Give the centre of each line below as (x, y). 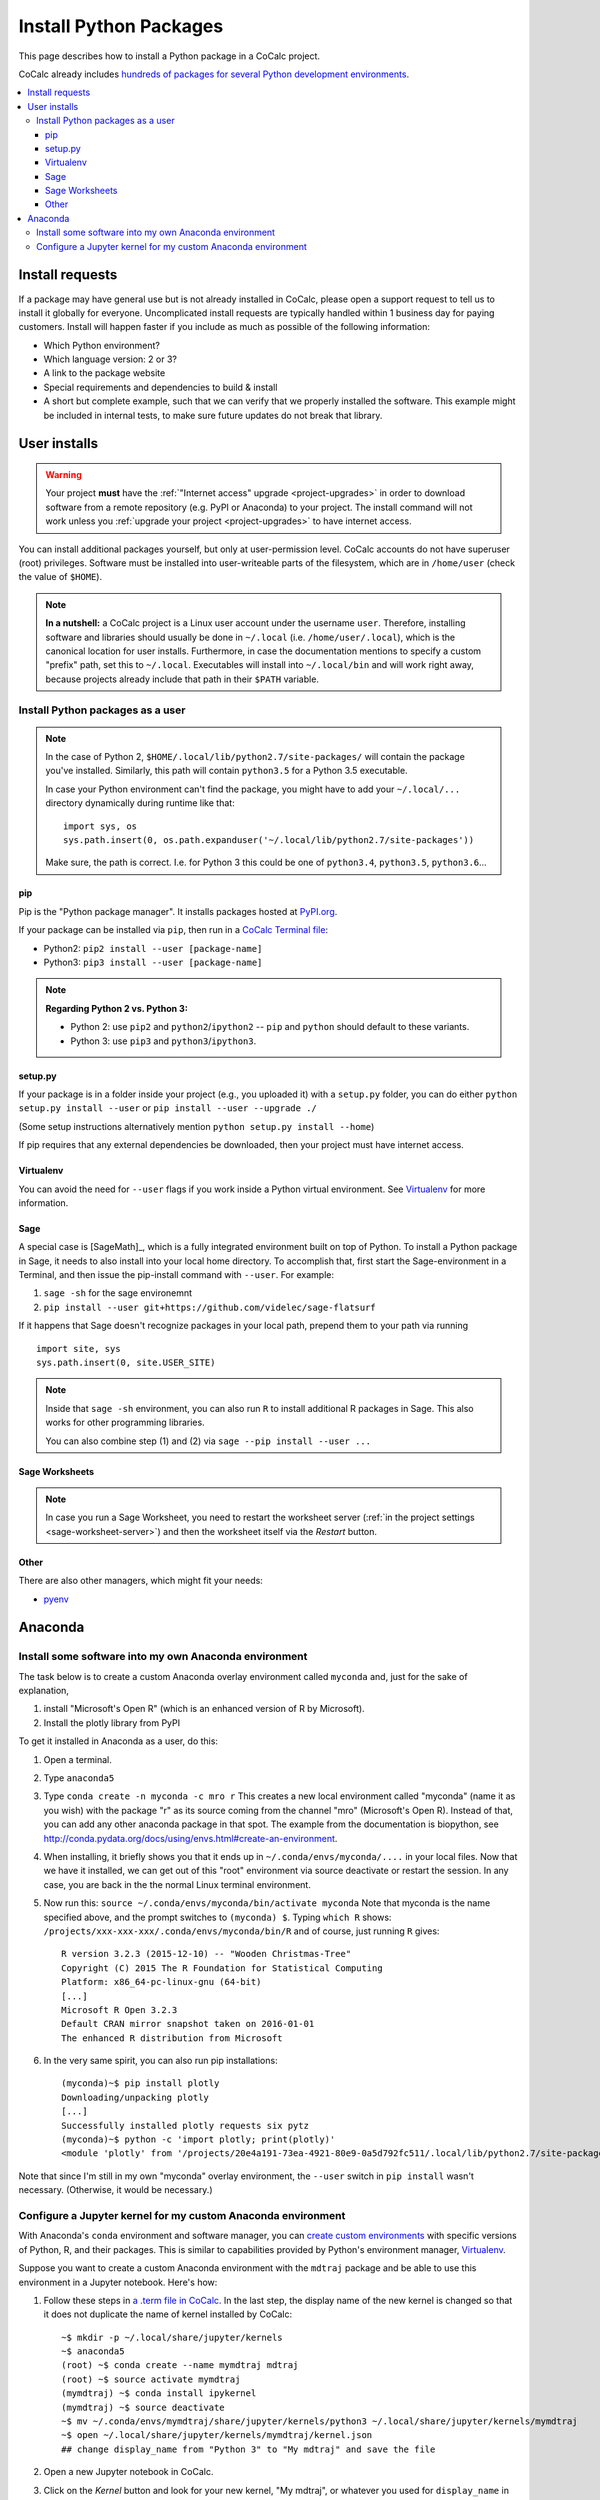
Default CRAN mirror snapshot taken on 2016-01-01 (188, 2024)
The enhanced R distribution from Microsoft (172, 2038)
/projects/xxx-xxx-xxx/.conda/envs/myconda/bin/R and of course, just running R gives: (241, 1931)
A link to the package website (104, 373)
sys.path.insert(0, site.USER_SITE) (126, 1363)
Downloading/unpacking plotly (135, 2097)
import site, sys (78, 1348)
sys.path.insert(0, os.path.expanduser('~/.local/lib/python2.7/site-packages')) (269, 840)
